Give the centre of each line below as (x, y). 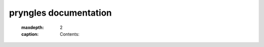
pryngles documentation (60, 13)
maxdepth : (33, 27)
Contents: (70, 34)
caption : (30, 34)
